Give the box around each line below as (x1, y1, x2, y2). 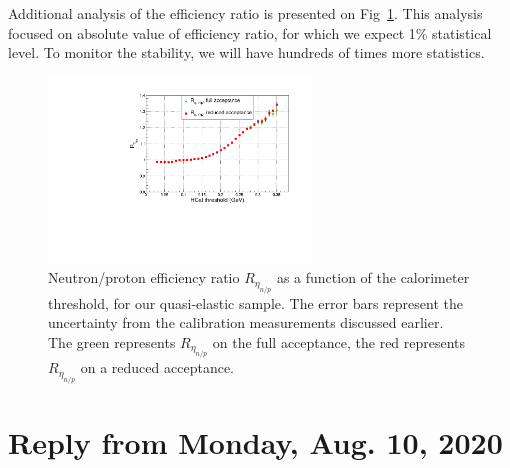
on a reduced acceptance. (80, 357, 234, 378)
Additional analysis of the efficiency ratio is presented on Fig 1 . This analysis (8, 3, 483, 23)
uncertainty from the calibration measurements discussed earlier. (48, 312, 444, 333)
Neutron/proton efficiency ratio (48, 267, 240, 288)
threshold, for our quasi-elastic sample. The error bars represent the (48, 292, 463, 313)
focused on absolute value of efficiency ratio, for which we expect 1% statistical (8, 22, 492, 43)
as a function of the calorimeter (276, 267, 470, 288)
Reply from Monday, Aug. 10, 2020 (8, 421, 503, 462)
